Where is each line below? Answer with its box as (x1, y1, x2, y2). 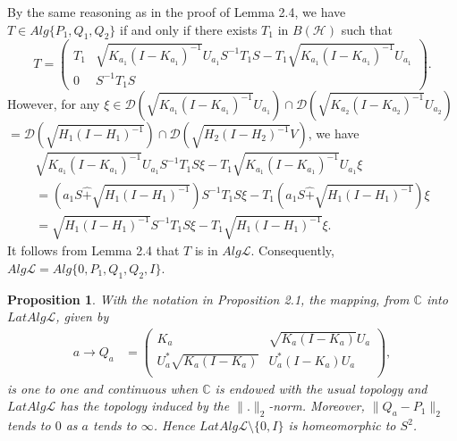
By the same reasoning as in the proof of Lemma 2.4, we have (7, 3, 346, 21)
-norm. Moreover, (268, 396, 365, 415)
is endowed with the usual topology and (215, 379, 427, 397)
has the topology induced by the (60, 396, 230, 415)
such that (341, 20, 393, 38)
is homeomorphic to (288, 416, 396, 435)
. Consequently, (250, 241, 334, 260)
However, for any (7, 95, 100, 113)
